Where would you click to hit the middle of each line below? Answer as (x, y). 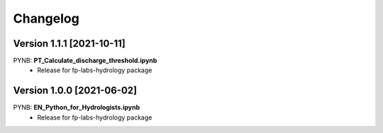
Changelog (46, 18)
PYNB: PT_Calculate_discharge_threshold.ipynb (85, 61)
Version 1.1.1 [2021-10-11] (69, 44)
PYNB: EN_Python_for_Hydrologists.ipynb (77, 108)
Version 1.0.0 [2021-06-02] (75, 91)
